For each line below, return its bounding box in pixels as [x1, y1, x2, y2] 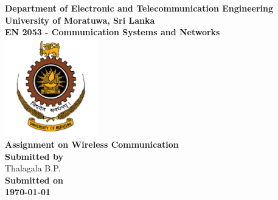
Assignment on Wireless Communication [5, 137, 179, 150]
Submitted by [5, 150, 63, 162]
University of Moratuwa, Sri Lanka [5, 13, 155, 26]
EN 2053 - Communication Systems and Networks [5, 26, 220, 38]
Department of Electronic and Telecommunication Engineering [5, 2, 274, 14]
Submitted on [5, 173, 63, 186]
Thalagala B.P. [5, 162, 61, 174]
